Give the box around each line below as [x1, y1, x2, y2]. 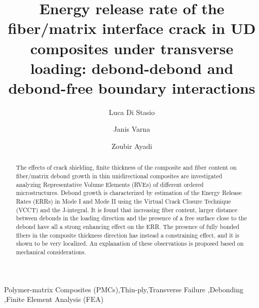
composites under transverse [30, 37, 234, 58]
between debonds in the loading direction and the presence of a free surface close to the [16, 214, 247, 222]
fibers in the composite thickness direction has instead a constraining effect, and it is [16, 230, 240, 239]
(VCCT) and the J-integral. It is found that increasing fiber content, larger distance [16, 205, 238, 214]
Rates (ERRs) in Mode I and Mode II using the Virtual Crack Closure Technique [16, 197, 231, 206]
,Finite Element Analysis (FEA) [4, 294, 104, 304]
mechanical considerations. [16, 248, 86, 256]
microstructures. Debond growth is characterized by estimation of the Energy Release [16, 188, 242, 197]
